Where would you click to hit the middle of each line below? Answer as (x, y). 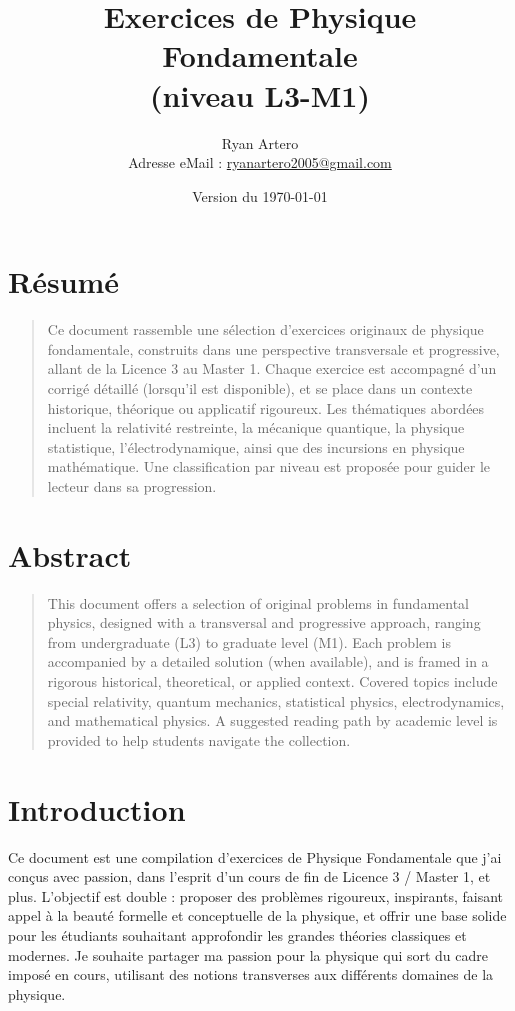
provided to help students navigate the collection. (199, 739)
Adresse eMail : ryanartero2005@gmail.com (260, 162)
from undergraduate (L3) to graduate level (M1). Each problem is (249, 641)
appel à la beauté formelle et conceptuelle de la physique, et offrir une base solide (257, 915)
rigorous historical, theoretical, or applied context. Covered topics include (272, 681)
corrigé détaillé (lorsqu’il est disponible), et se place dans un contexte (260, 388)
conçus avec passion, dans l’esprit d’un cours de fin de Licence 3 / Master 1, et (249, 876)
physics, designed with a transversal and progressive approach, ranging (264, 622)
